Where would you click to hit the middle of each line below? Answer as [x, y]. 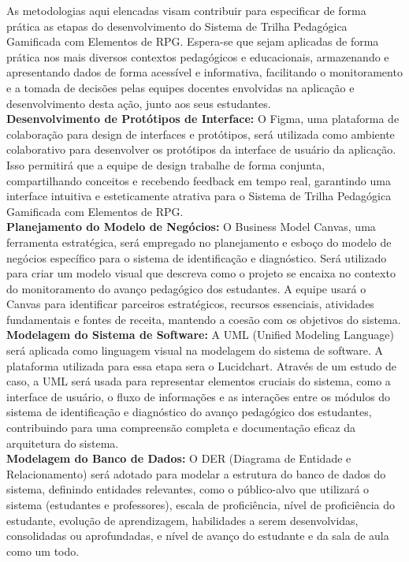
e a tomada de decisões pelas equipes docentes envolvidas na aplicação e [180, 87]
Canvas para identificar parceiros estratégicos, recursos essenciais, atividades [190, 304]
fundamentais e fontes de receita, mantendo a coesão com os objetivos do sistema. [204, 319]
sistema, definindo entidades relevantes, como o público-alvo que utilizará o [188, 489]
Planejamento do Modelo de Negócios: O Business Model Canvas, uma [191, 227]
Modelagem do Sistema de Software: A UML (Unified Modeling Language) [200, 335]
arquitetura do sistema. [63, 443]
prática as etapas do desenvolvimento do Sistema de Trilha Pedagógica [177, 26]
